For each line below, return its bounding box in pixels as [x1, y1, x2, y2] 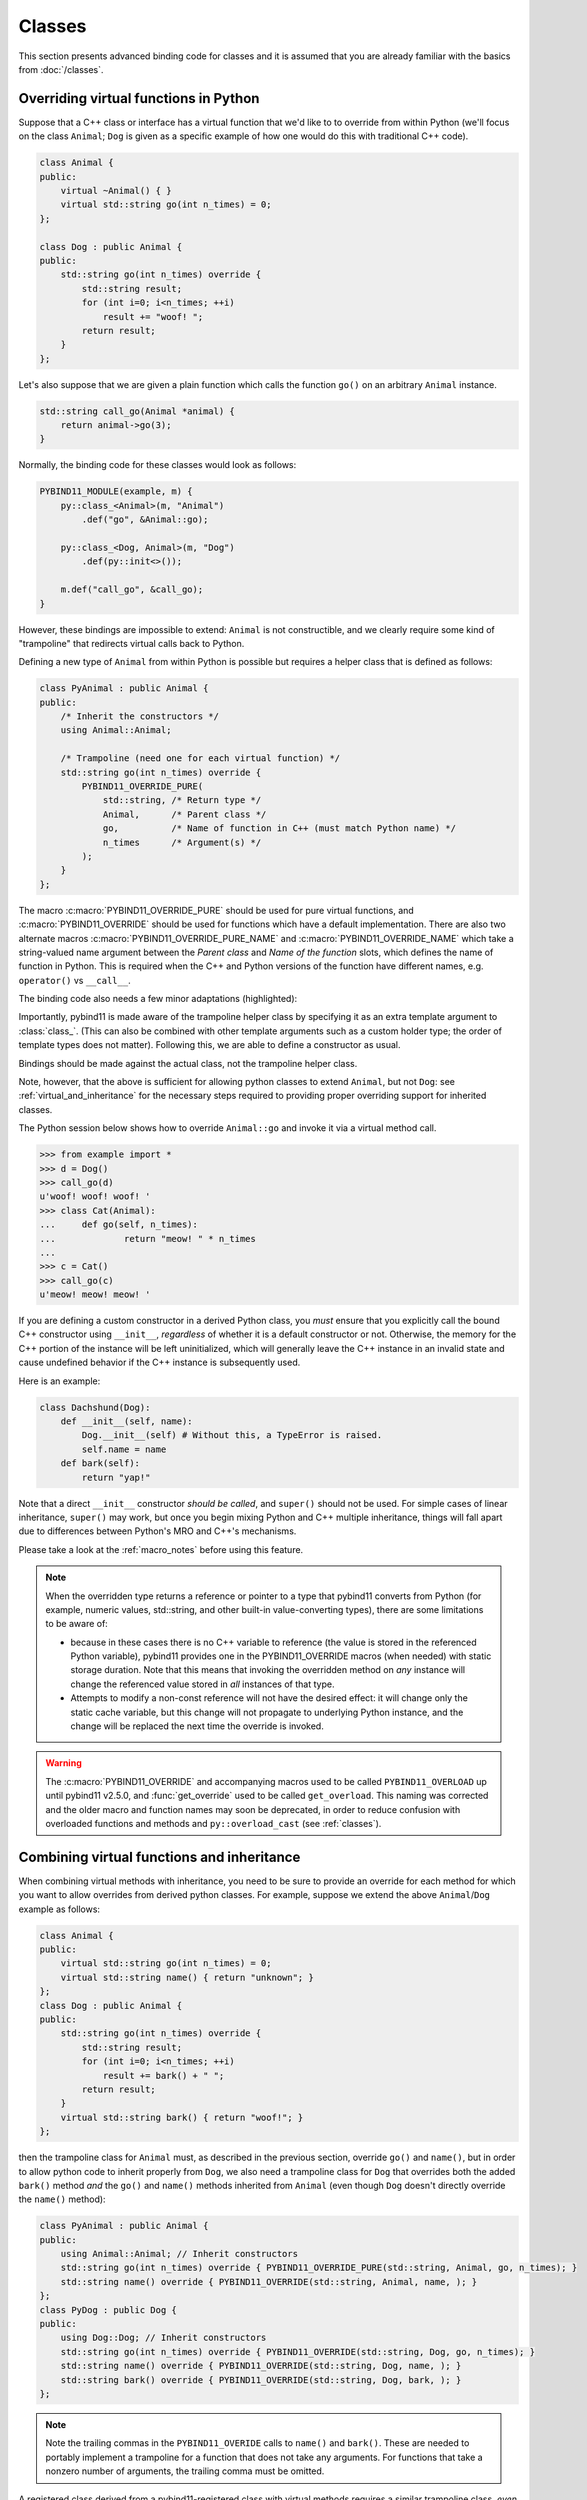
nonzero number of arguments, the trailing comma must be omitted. [45, 2465, 325, 2477]
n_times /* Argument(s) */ [102, 836, 262, 848]
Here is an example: [18, 1375, 101, 1387]
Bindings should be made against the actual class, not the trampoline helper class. [18, 1057, 358, 1069]
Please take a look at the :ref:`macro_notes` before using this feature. [18, 1543, 304, 1555]
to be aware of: [45, 1618, 109, 1630]
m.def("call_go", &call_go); [60, 584, 204, 595]
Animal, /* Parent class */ [102, 808, 267, 820]
